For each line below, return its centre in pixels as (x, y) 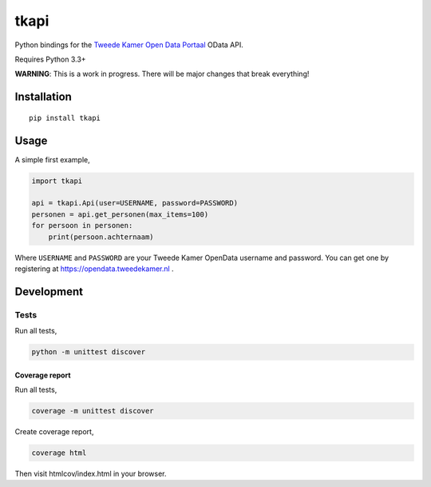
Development (49, 291)
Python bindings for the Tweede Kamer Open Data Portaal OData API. (129, 45)
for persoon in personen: (82, 226)
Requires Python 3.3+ (51, 59)
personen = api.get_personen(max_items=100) (120, 214)
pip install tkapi (65, 118)
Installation (43, 97)
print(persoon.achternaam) (101, 237)
